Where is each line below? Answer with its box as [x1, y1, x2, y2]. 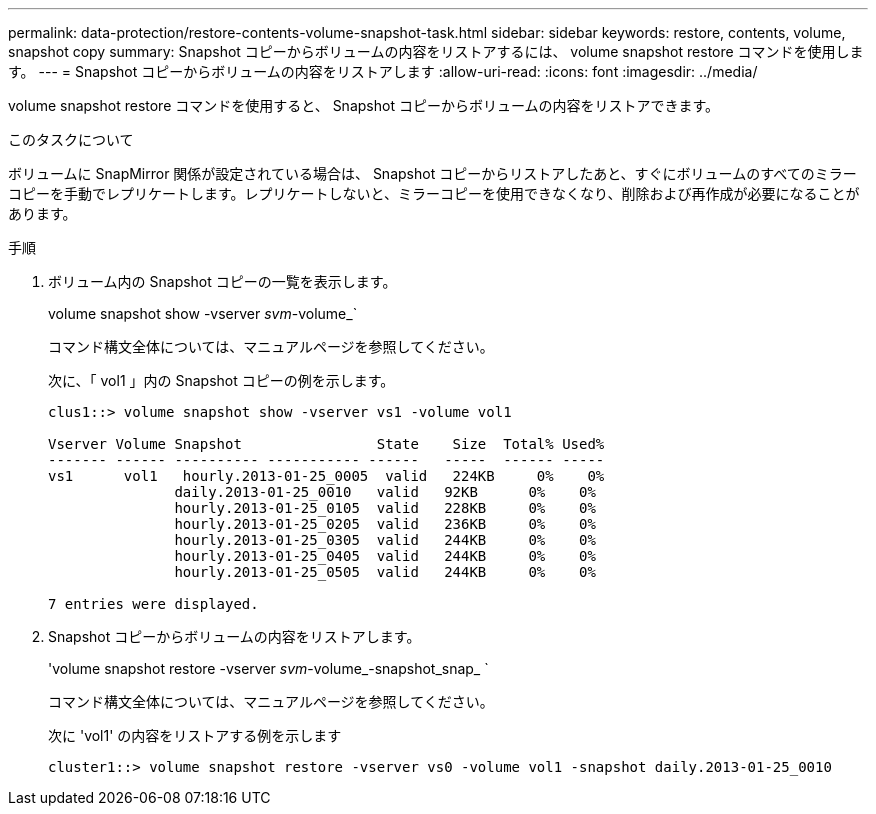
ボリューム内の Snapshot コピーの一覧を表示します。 [48, 273, 397, 290]
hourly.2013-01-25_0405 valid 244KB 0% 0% [174, 548, 596, 564]
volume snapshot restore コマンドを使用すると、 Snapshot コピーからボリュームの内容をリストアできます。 [8, 97, 720, 114]
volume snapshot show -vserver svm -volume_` [48, 305, 358, 322]
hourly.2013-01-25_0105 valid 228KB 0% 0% [174, 500, 596, 516]
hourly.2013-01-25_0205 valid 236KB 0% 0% [174, 516, 596, 532]
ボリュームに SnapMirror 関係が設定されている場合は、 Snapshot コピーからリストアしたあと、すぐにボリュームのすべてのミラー [8, 165, 857, 182]
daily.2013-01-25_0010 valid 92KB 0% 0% [174, 484, 596, 500]
